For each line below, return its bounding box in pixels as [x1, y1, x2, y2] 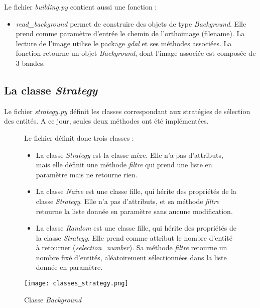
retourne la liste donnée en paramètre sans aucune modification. [36, 206, 233, 216]
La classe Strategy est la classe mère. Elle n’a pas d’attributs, [36, 149, 223, 160]
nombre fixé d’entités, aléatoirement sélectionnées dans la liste [36, 252, 227, 262]
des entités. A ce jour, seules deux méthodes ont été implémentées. [4, 116, 209, 126]
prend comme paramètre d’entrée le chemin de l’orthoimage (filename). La [16, 28, 245, 39]
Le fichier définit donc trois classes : [24, 132, 134, 143]
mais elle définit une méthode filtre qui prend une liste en [36, 159, 212, 170]
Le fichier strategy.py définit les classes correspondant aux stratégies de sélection [4, 106, 250, 116]
